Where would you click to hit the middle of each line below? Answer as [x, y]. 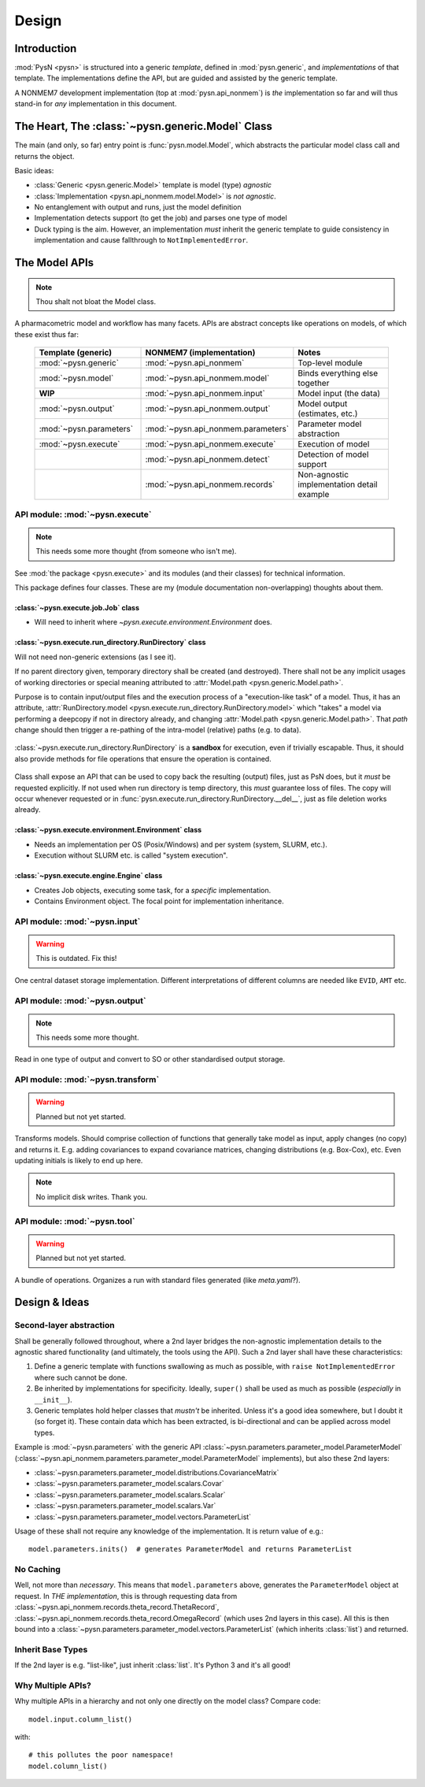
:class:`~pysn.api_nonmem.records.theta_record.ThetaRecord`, [117, 1607]
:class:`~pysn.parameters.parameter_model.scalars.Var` [125, 1506]
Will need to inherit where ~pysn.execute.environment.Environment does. [153, 622]
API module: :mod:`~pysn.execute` [83, 514]
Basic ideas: [34, 170]
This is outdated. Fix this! [76, 958]
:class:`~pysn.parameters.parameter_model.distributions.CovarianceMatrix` [157, 1472]
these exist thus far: [46, 334]
